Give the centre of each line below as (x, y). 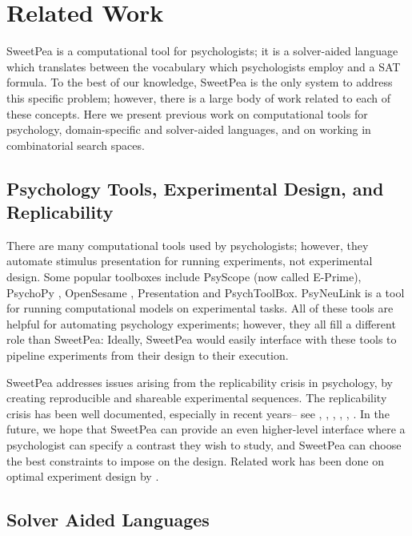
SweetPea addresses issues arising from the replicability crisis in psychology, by (200, 382)
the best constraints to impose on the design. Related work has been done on (196, 460)
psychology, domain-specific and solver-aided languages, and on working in (189, 129)
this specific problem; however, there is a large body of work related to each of (198, 97)
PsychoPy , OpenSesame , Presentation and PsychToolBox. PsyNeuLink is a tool (206, 292)
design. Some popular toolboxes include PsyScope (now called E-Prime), (184, 277)
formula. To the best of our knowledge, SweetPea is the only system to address (200, 82)
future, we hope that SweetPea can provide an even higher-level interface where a (206, 429)
